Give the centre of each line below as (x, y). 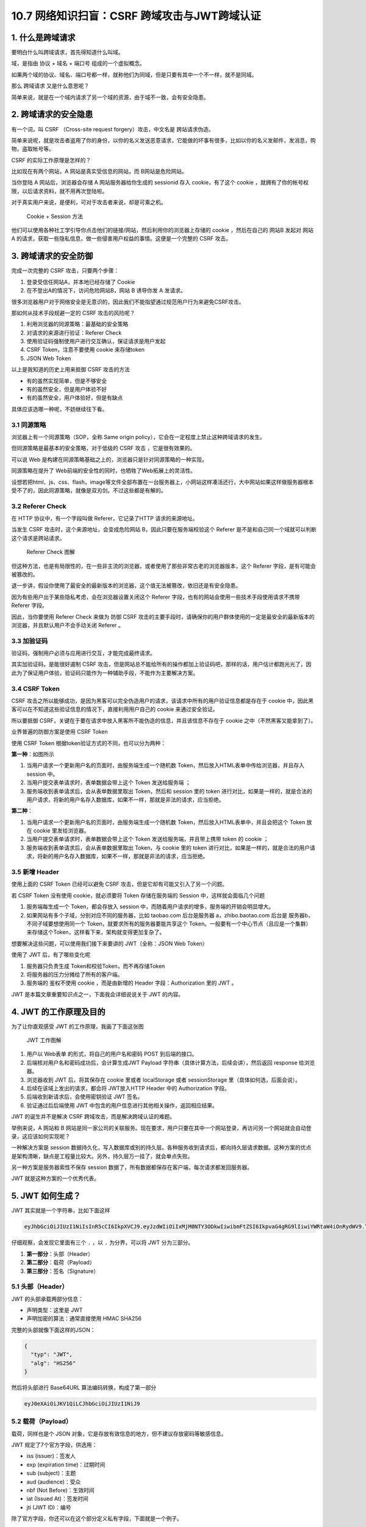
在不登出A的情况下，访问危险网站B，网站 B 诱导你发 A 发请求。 (106, 291)
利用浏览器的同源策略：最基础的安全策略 (77, 324)
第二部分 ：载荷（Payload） (61, 1263)
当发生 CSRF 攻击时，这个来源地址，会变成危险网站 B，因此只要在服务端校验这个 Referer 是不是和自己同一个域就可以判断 (164, 530)
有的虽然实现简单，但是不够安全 (66, 381)
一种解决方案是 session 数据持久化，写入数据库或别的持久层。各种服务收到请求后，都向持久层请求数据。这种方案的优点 (161, 1148)
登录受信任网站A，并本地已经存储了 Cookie (81, 282)
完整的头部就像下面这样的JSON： (53, 1330)
